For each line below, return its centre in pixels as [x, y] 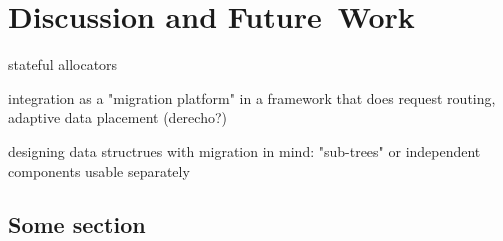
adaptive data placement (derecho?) [117, 117]
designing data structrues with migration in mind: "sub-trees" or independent [244, 150]
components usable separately [99, 170]
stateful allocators [63, 64]
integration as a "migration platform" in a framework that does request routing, [252, 97]
